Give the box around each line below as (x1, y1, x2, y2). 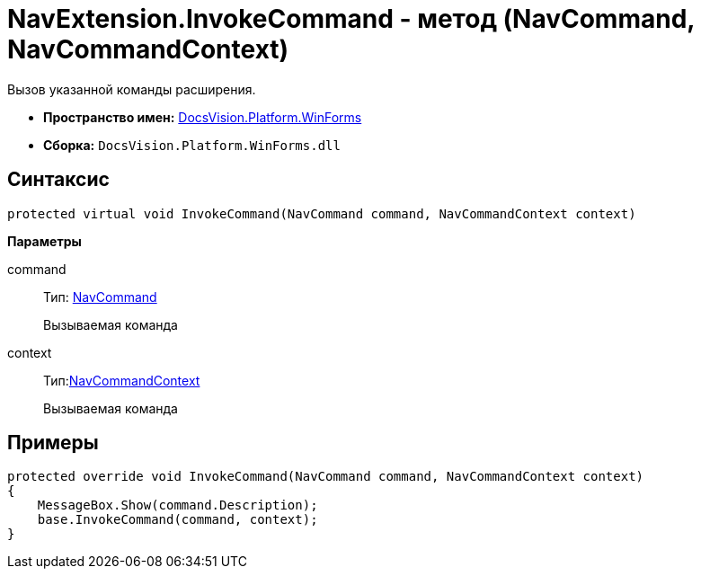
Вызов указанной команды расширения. (7, 81, 256, 97)
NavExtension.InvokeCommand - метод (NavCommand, (7, 4, 695, 34)
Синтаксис (7, 168, 110, 191)
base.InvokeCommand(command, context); (37, 512, 318, 527)
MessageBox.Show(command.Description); (37, 498, 318, 513)
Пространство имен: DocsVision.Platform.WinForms (43, 109, 362, 125)
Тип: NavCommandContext (43, 372, 200, 388)
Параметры (7, 233, 82, 249)
